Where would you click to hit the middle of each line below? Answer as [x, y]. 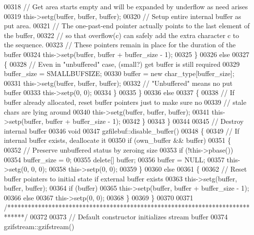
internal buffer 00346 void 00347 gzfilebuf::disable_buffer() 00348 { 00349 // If [122, 130]
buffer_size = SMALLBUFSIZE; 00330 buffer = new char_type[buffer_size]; [119, 73]
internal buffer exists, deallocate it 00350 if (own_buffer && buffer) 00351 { [117, 140]
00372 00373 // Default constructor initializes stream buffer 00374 [129, 217]
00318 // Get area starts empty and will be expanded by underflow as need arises [126, 6]
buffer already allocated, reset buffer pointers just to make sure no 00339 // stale [125, 102]
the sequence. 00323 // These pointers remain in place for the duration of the [120, 45]
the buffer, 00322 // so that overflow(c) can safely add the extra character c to [122, 35]
